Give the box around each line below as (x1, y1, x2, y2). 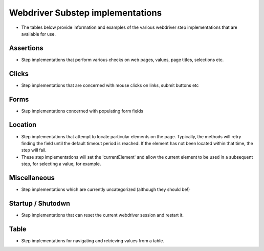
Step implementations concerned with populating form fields (21, 108, 144, 114)
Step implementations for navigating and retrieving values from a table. (21, 237, 165, 244)
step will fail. (21, 147, 46, 153)
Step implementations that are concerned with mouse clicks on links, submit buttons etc (21, 82, 199, 88)
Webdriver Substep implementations (9, 7, 162, 18)
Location (9, 121, 37, 129)
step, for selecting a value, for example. (21, 161, 101, 167)
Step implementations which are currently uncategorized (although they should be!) (21, 187, 190, 192)
